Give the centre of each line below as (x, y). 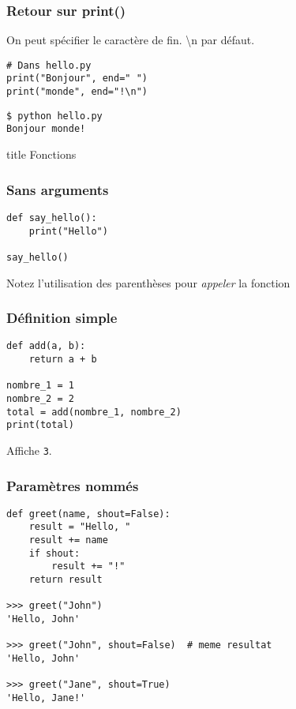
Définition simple (62, 318)
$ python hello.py (54, 116)
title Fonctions (41, 154)
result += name (68, 540)
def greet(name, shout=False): (88, 514)
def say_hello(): (52, 218)
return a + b (63, 359)
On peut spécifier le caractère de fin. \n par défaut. (131, 40)
